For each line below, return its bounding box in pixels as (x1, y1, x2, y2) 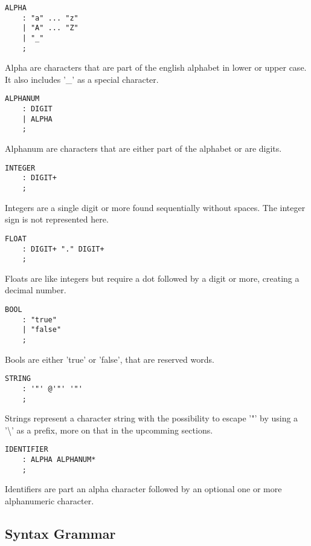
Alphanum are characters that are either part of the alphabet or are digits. (5, 142, 282, 155)
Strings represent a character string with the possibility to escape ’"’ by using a (5, 412, 298, 424)
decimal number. (5, 284, 66, 296)
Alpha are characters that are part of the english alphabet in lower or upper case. (5, 61, 307, 74)
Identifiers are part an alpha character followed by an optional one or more (5, 483, 282, 495)
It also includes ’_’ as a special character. (5, 73, 159, 85)
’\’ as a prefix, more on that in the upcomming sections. (5, 423, 213, 436)
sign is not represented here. (5, 213, 109, 226)
